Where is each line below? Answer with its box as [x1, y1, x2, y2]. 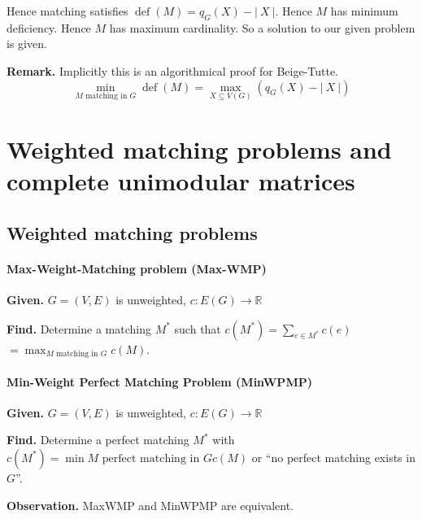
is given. [7, 35, 47, 52]
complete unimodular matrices [7, 164, 355, 198]
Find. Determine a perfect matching [7, 431, 189, 448]
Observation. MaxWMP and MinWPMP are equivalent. [7, 496, 294, 513]
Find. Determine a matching [7, 320, 151, 337]
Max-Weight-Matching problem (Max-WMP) [7, 259, 267, 277]
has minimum [330, 2, 398, 19]
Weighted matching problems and [7, 132, 392, 165]
